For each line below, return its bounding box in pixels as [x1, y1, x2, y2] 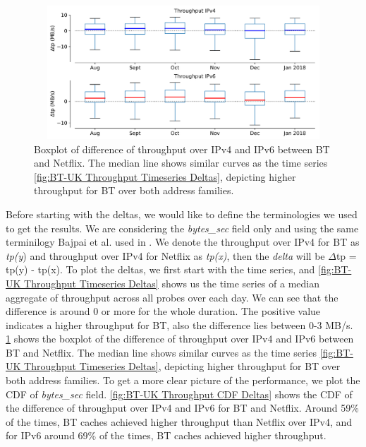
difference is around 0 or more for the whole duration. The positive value [6, 304, 321, 318]
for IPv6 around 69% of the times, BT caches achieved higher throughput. [6, 428, 327, 443]
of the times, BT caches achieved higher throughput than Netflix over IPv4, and [6, 414, 353, 429]
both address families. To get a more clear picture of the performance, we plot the [6, 373, 360, 388]
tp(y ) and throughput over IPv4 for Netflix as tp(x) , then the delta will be [6, 248, 325, 263]
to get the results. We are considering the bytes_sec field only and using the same [6, 220, 359, 235]
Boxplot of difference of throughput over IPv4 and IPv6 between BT [34, 141, 330, 156]
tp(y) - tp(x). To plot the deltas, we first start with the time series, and [6, 262, 315, 277]
